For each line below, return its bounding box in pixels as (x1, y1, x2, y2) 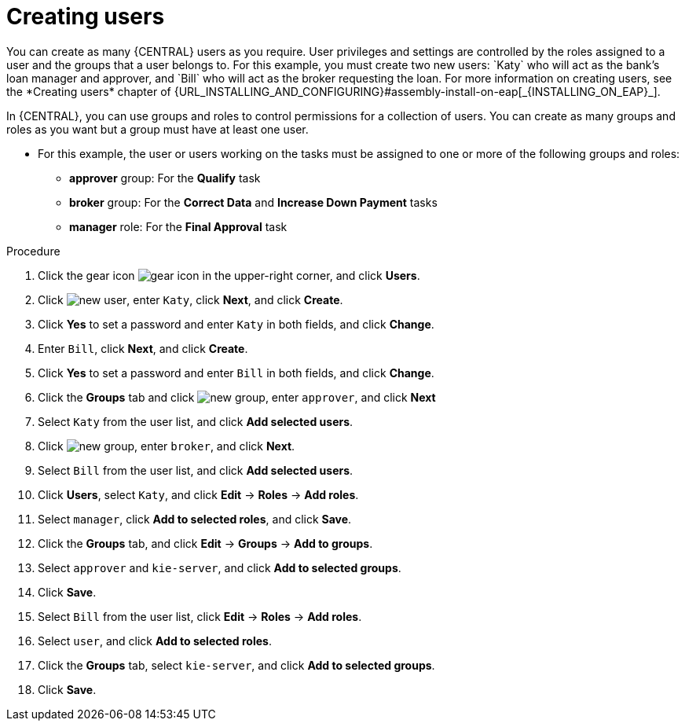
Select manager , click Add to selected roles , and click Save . (38, 512, 352, 526)
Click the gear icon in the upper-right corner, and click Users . (38, 268, 420, 282)
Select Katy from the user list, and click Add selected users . (38, 414, 353, 428)
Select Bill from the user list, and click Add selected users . (38, 463, 353, 477)
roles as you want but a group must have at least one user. (6, 122, 309, 136)
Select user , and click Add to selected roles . (38, 633, 272, 648)
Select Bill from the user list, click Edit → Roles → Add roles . (38, 609, 362, 623)
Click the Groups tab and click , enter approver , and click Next (38, 390, 436, 404)
